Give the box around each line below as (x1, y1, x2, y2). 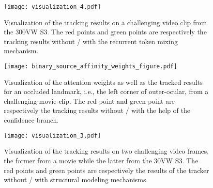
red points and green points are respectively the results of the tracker (4, 165, 209, 175)
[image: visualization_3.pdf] (4, 132, 101, 139)
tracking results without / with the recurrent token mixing (4, 36, 178, 46)
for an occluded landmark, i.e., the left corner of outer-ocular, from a (4, 86, 209, 96)
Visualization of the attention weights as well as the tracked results (4, 77, 203, 87)
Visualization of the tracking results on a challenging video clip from (4, 17, 207, 27)
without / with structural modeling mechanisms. (4, 174, 148, 185)
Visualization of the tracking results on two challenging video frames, (4, 146, 209, 156)
